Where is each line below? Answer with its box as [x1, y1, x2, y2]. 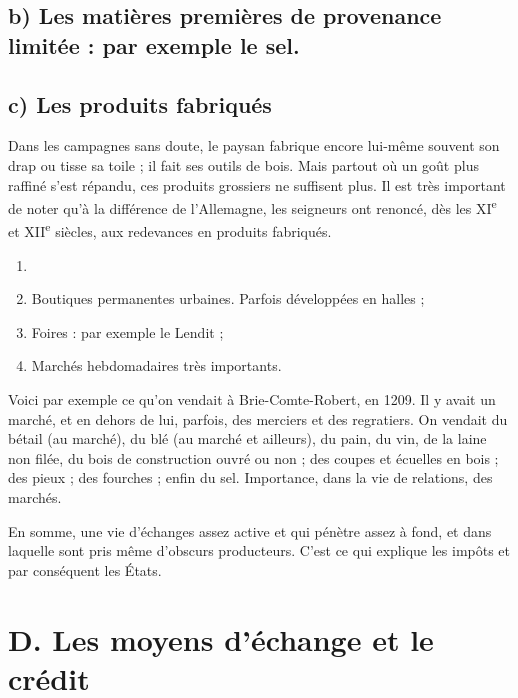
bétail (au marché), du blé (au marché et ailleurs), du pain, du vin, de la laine [8, 428, 487, 449]
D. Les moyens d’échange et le [8, 618, 434, 659]
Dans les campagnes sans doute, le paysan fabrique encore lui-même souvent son [8, 135, 500, 156]
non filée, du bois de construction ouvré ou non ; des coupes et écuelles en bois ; [8, 447, 499, 468]
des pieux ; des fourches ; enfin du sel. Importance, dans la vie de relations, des [8, 467, 493, 488]
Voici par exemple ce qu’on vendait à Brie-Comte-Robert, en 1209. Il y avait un [8, 389, 496, 410]
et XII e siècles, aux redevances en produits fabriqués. [8, 218, 332, 242]
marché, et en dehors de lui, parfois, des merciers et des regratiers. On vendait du [8, 408, 508, 429]
